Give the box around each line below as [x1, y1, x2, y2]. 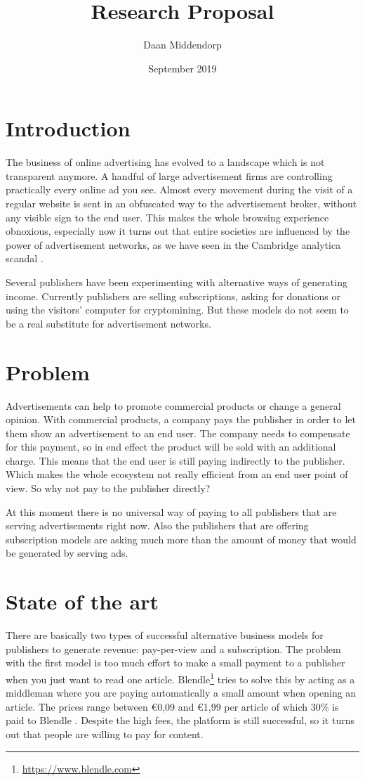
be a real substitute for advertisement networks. [6, 316, 211, 330]
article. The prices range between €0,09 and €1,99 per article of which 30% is [6, 699, 339, 714]
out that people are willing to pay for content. [6, 726, 204, 741]
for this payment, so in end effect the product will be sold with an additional [6, 439, 336, 454]
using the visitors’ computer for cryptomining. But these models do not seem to [6, 302, 349, 317]
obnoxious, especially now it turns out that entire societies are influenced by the [6, 224, 350, 238]
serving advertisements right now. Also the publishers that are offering [6, 518, 309, 533]
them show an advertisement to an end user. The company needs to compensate [6, 425, 350, 440]
